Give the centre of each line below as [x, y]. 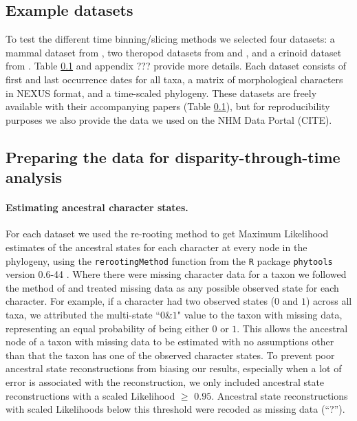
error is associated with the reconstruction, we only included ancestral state [165, 381]
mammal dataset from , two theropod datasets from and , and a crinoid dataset [174, 52]
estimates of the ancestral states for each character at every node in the [156, 247]
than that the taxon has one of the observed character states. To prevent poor [170, 355]
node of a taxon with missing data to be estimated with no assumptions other [170, 342]
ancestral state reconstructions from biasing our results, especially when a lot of [174, 368]
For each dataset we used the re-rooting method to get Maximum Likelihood [167, 234]
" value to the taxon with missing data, [260, 314]
